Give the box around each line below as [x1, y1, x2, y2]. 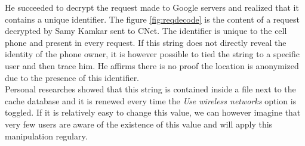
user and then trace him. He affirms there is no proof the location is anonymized [5, 59, 299, 72]
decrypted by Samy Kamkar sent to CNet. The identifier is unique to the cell [5, 24, 287, 37]
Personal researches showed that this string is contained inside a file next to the [5, 83, 296, 95]
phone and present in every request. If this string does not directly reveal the [5, 36, 286, 48]
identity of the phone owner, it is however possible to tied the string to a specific [5, 48, 300, 60]
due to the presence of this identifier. [5, 71, 140, 83]
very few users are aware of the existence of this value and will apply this [5, 117, 273, 130]
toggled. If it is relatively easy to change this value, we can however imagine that [5, 106, 301, 119]
